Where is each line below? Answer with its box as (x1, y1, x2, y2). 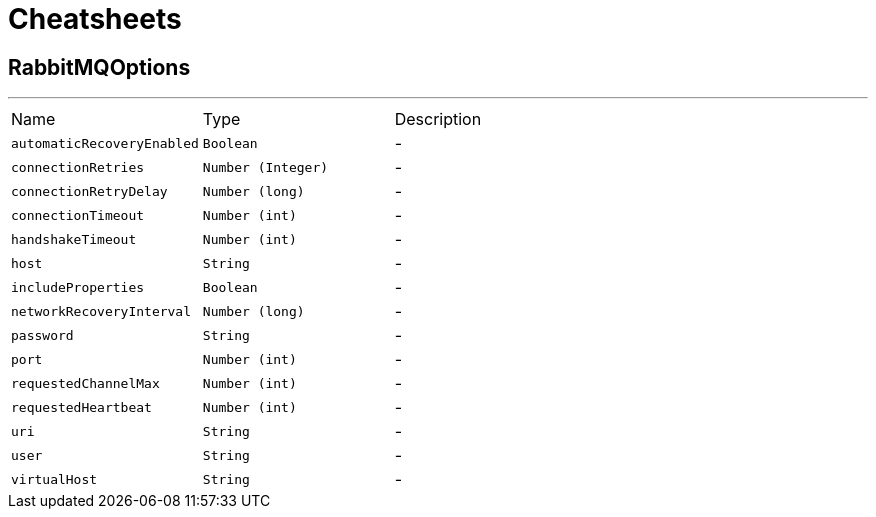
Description (394, 109, 482, 130)
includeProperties (11, 279, 145, 295)
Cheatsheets (8, 2, 182, 36)
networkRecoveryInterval (11, 303, 192, 319)
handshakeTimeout (11, 231, 137, 247)
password (11, 327, 74, 343)
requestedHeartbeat (11, 399, 152, 415)
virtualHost (11, 471, 98, 487)
